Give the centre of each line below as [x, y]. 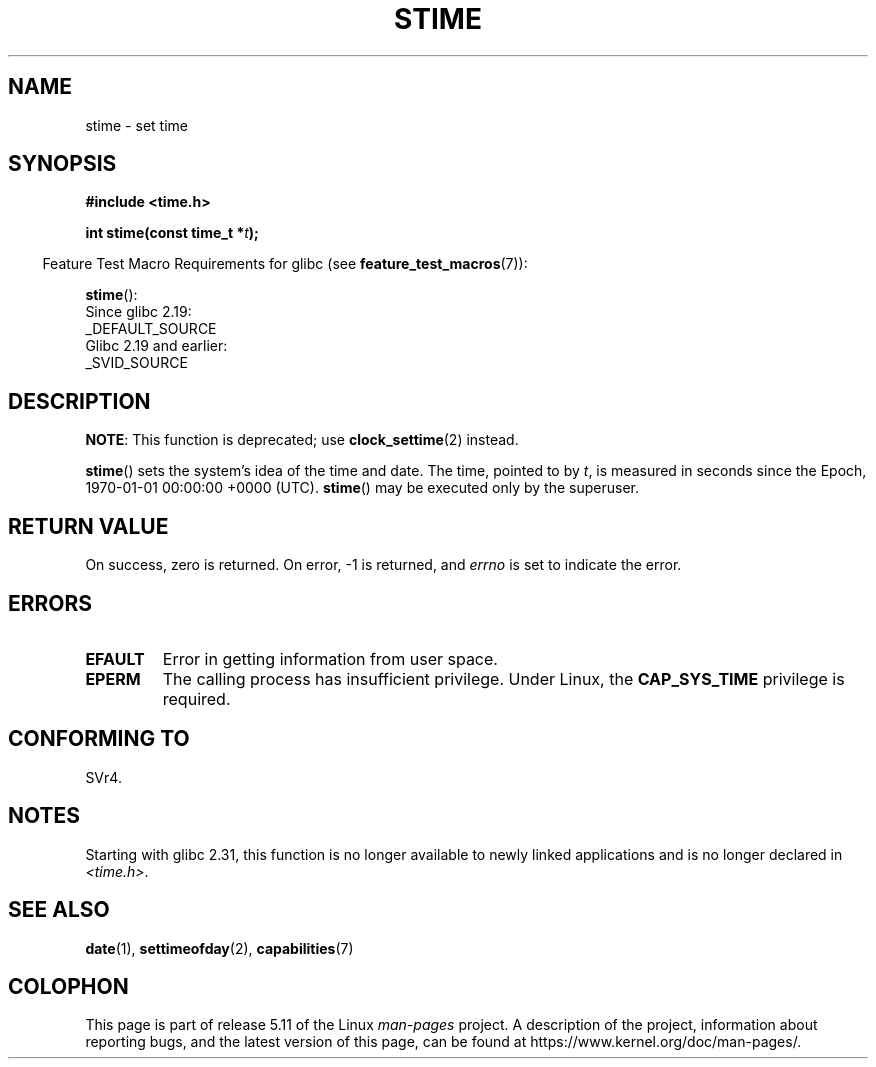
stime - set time [136, 125]
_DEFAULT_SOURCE [151, 329]
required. [196, 698]
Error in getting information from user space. [330, 658]
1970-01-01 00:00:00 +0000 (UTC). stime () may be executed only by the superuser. [362, 488]
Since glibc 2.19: [138, 312]
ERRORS [50, 603]
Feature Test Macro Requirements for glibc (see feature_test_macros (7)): [285, 264]
